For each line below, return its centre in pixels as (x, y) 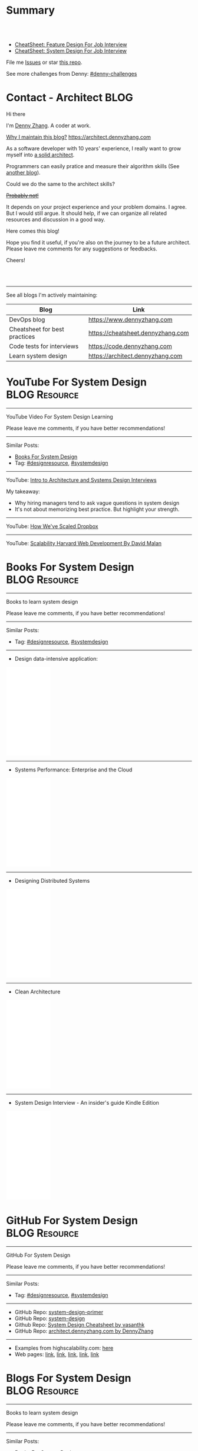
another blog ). (23, 172)
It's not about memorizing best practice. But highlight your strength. (97, 509)
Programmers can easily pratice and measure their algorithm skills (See (93, 166)
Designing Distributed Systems (52, 880)
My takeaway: (23, 491)
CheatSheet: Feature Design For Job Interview (71, 44)
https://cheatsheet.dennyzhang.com (138, 333)
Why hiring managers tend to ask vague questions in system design (97, 503)
